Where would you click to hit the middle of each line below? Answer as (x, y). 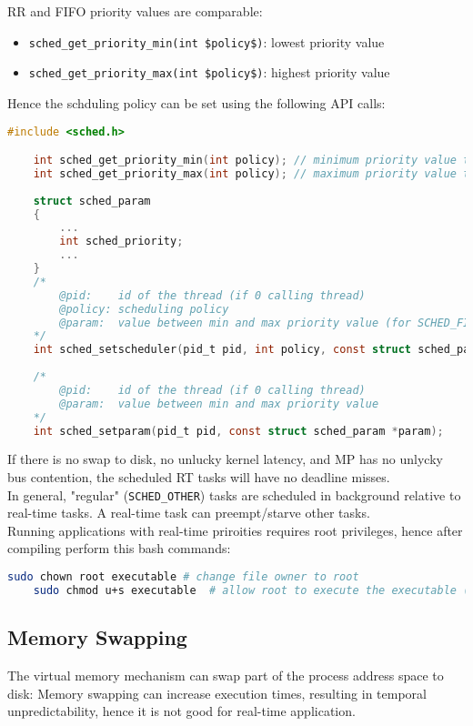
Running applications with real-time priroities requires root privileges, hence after (235, 530)
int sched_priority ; (121, 242)
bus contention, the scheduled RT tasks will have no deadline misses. (199, 477)
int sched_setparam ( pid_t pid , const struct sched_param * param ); (238, 431)
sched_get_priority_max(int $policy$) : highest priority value (209, 72)
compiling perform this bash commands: (119, 548)
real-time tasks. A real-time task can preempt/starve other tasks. (189, 513)
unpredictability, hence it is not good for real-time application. (181, 711)
